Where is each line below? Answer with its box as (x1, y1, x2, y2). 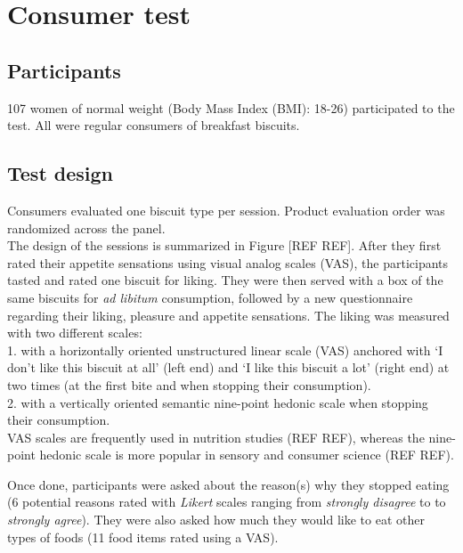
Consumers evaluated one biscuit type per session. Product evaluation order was (7, 200, 445, 219)
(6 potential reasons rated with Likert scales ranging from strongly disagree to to (7, 492, 446, 511)
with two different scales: (7, 323, 142, 342)
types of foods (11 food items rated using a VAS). (7, 527, 279, 546)
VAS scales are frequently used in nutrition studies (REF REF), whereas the (7, 427, 425, 446)
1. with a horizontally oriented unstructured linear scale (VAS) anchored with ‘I (7, 340, 443, 359)
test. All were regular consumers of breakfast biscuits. (7, 116, 300, 134)
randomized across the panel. (7, 218, 166, 237)
